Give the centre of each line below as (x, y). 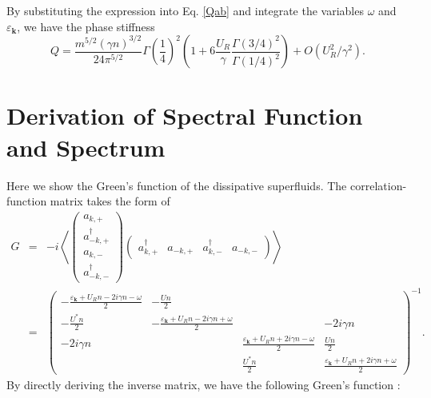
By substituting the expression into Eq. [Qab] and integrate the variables (185, 10)
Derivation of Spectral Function (185, 115)
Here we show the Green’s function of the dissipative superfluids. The (177, 185)
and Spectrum (86, 147)
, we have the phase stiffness (86, 26)
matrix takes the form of (110, 201)
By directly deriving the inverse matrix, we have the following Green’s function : (204, 384)
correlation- (378, 185)
